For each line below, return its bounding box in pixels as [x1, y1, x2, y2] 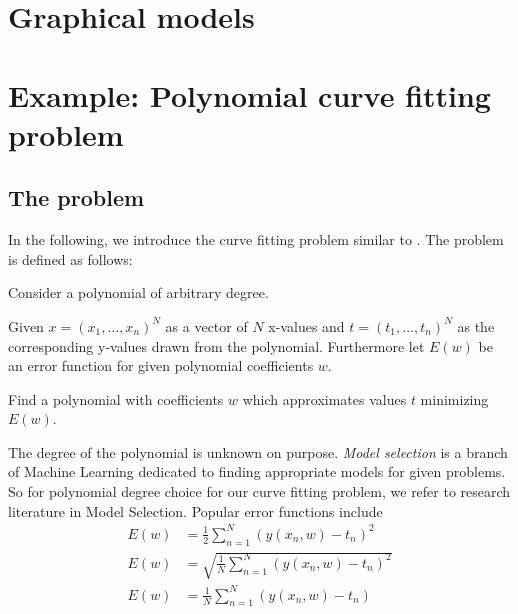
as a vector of [165, 315, 248, 336]
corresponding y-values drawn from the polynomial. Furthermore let [8, 335, 425, 356]
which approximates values [242, 388, 407, 409]
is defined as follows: [8, 248, 133, 269]
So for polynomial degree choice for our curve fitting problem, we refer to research [8, 481, 511, 502]
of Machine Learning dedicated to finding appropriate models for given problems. [8, 461, 506, 482]
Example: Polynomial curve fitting [8, 74, 491, 115]
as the [457, 315, 495, 336]
